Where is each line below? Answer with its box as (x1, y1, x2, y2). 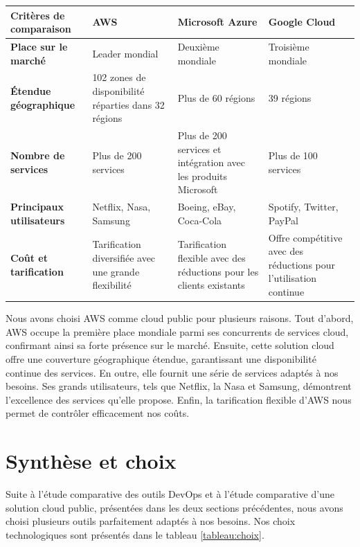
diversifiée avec (92, 251, 156, 265)
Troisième (268, 39, 309, 53)
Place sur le (10, 39, 68, 53)
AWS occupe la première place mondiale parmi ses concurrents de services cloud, (6, 324, 349, 339)
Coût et (10, 251, 48, 265)
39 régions (268, 90, 312, 105)
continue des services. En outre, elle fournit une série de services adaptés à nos (6, 365, 339, 379)
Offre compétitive (268, 230, 343, 244)
